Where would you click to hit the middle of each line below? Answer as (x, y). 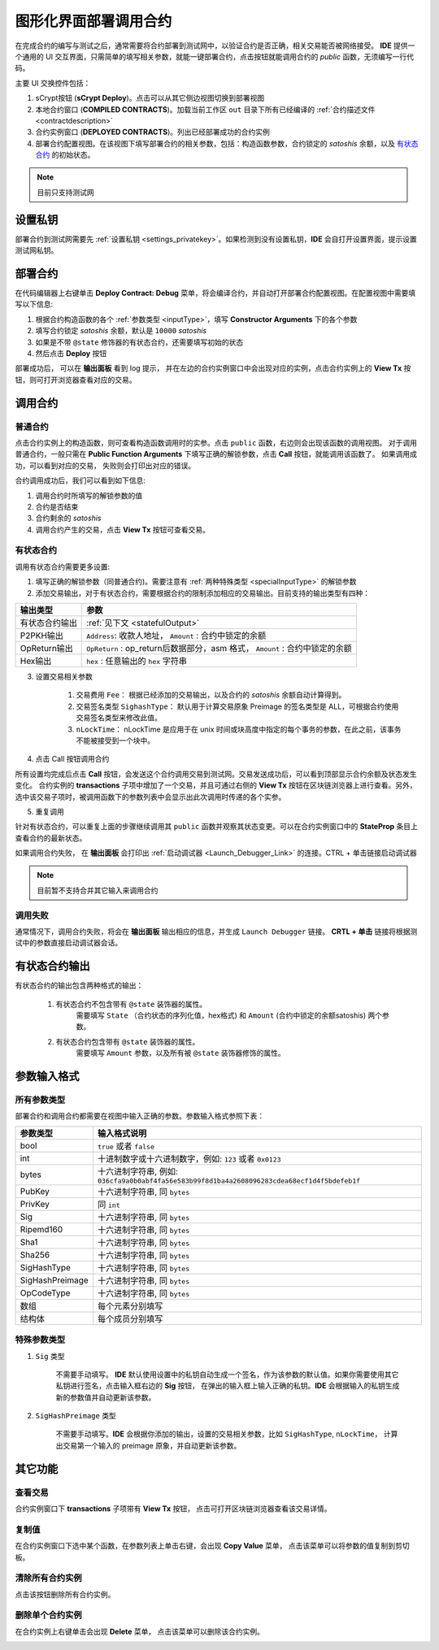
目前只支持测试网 (65, 192)
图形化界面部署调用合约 (93, 21)
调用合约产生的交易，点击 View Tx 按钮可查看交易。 (123, 529)
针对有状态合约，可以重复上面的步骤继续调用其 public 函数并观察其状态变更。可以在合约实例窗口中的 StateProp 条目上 (216, 827)
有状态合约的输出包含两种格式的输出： (79, 986)
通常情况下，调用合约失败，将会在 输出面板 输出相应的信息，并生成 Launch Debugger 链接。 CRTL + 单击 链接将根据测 (216, 931)
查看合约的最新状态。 (51, 838)
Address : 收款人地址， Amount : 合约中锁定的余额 (176, 636)
